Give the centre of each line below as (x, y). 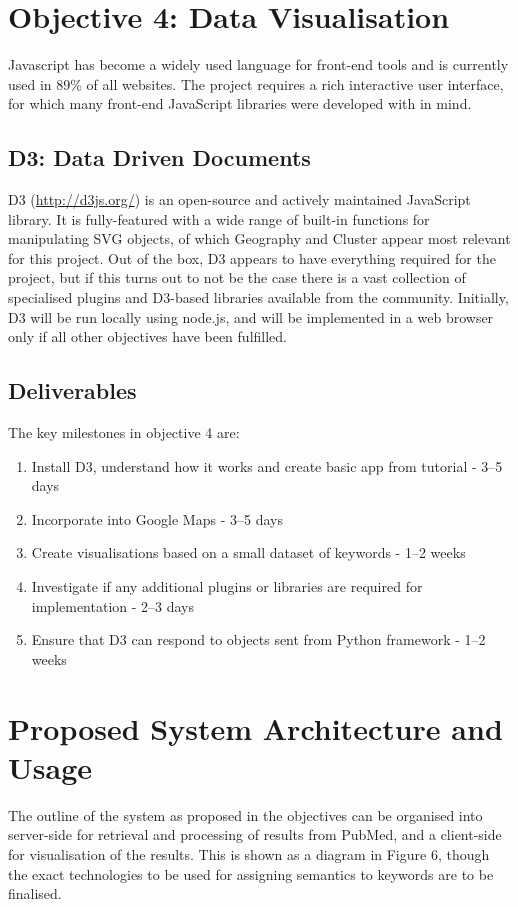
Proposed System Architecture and (255, 727)
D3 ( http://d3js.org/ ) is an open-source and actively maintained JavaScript (239, 199)
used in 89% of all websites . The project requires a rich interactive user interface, (256, 83)
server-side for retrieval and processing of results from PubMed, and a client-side (255, 834)
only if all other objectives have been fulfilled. (147, 336)
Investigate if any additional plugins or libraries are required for (227, 586)
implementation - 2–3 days (113, 605)
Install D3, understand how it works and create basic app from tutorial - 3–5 (267, 465)
